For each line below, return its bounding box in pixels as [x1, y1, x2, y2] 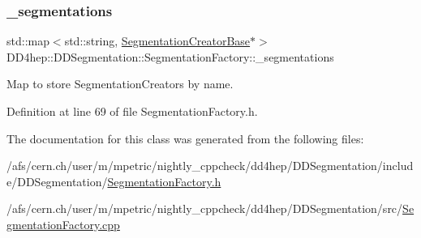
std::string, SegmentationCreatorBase [64, 32, 251, 49]
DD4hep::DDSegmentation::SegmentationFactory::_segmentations [6, 48, 334, 65]
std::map [6, 32, 49, 49]
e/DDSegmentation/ [6, 172, 108, 189]
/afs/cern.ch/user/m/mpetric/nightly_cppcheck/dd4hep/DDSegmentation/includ [6, 157, 414, 174]
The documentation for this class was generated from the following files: [6, 130, 364, 147]
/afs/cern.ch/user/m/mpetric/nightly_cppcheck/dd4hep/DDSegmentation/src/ [6, 200, 403, 217]
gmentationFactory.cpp [6, 215, 120, 232]
